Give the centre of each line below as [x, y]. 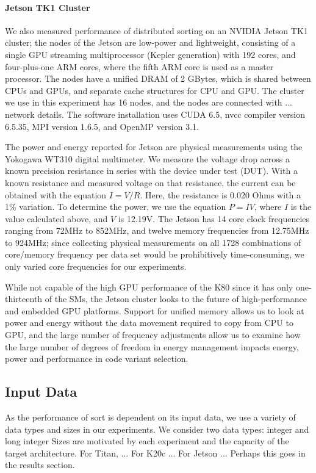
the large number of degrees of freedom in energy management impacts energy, [152, 346]
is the [301, 207]
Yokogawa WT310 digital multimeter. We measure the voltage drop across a [148, 158]
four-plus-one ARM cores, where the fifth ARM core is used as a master [139, 66]
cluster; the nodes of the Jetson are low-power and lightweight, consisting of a [150, 42]
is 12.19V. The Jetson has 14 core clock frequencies [214, 218]
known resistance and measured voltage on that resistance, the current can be [150, 182]
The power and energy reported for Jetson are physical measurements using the [154, 147]
